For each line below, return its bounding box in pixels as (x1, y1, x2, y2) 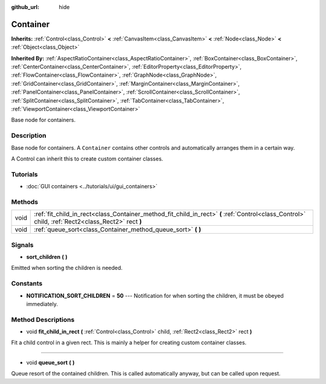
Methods (11, 197, 39, 206)
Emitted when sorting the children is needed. (11, 264, 123, 272)
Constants (11, 280, 43, 288)
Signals (11, 240, 34, 249)
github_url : (11, 4, 39, 10)
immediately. (26, 300, 59, 307)
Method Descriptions (11, 315, 75, 324)
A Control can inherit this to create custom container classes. (11, 155, 164, 162)
